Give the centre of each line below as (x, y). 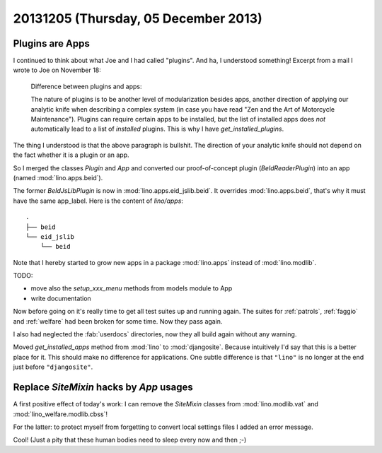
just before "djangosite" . (53, 367)
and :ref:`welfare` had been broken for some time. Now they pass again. (118, 321)
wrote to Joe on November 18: (57, 70)
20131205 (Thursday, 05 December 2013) (138, 18)
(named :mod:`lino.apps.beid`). (58, 177)
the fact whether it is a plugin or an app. (71, 155)
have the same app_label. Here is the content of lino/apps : (98, 201)
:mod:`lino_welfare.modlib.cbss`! (60, 414)
